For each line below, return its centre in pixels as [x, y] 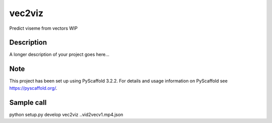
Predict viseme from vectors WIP [44, 28]
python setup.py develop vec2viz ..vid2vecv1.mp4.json [66, 114]
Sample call [28, 103]
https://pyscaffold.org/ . [33, 88]
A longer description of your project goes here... [59, 54]
